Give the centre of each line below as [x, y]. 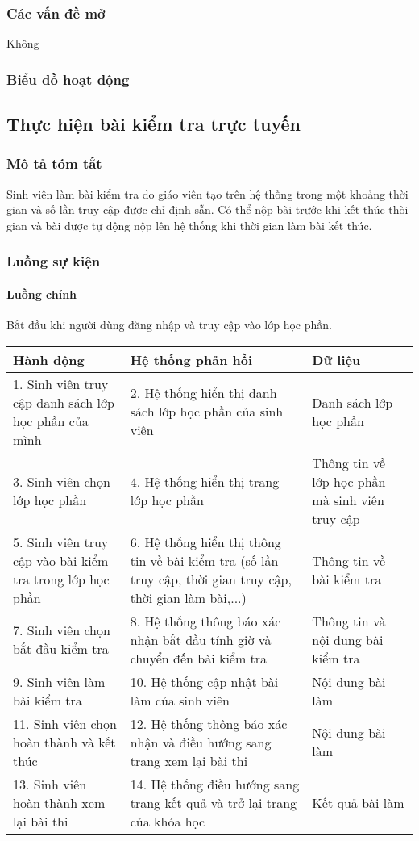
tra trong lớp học [61, 579]
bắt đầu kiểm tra [61, 649]
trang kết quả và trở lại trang [214, 802]
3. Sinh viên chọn [62, 481]
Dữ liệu [336, 359]
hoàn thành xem [59, 802]
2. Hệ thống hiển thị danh [203, 393]
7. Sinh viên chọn [62, 630]
